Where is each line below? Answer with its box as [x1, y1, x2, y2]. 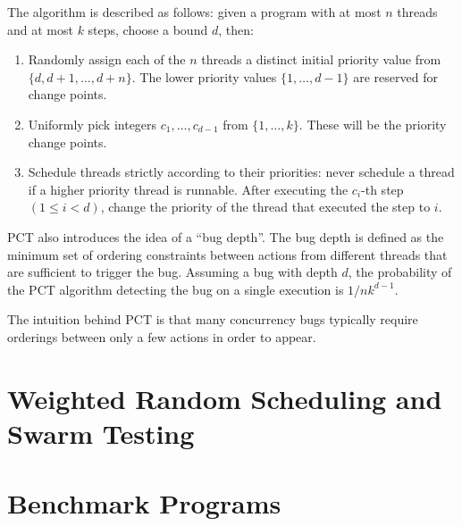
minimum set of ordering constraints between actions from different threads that [7, 245, 448, 263]
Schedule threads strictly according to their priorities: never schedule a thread [28, 163, 455, 181]
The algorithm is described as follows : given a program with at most [7, 3, 382, 21]
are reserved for [353, 67, 438, 86]
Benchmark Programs [7, 485, 281, 522]
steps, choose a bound [88, 20, 208, 38]
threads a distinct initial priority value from [201, 50, 441, 69]
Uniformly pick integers [28, 114, 157, 133]
